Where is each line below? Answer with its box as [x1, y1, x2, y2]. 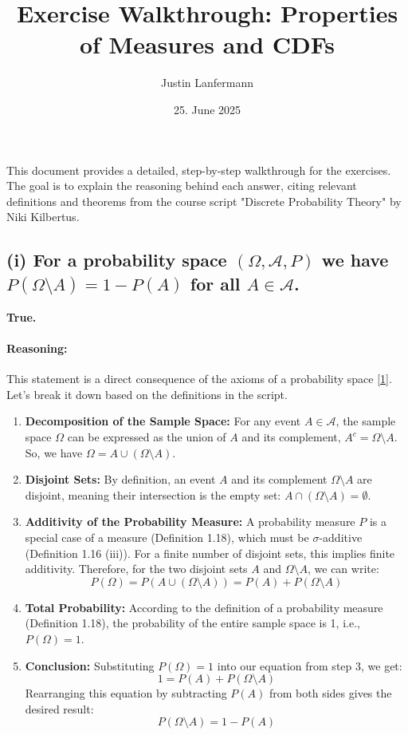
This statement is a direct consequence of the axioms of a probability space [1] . [6, 370, 392, 387]
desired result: [25, 700, 94, 717]
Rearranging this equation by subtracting [25, 685, 227, 701]
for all [190, 271, 241, 295]
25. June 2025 [173, 101, 241, 117]
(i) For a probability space [6, 247, 227, 272]
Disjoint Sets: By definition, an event [25, 471, 216, 488]
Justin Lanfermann [160, 74, 254, 91]
